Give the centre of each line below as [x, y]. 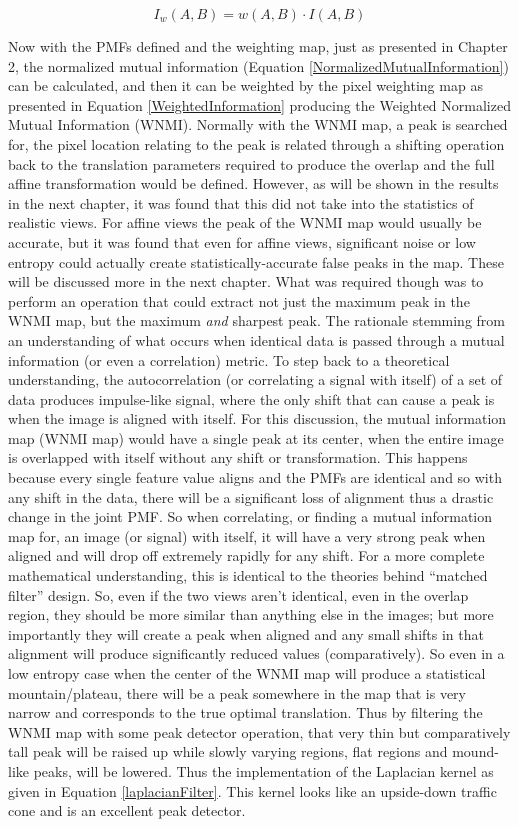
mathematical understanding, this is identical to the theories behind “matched [248, 575]
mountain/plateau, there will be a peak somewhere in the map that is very [237, 692]
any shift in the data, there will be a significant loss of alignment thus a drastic [251, 496]
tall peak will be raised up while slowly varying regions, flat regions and [228, 751]
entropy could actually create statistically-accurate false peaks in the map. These [256, 261]
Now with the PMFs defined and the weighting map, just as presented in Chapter [258, 46]
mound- [475, 751]
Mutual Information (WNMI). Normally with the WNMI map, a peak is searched [258, 124]
